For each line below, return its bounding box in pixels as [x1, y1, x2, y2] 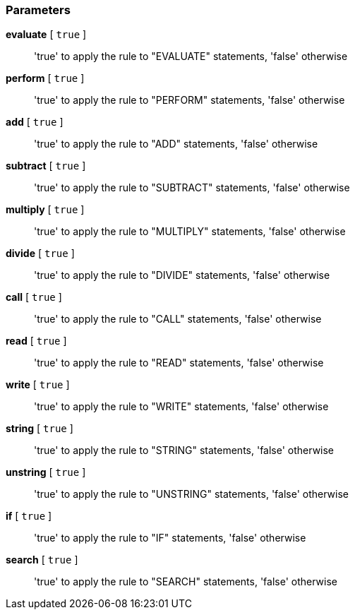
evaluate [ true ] [6, 28, 87, 41]
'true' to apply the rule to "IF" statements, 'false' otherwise [34, 532, 306, 544]
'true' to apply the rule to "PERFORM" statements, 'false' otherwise [34, 94, 345, 107]
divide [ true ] [6, 247, 75, 260]
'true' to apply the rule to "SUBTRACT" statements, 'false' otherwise [34, 181, 350, 194]
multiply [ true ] [6, 203, 85, 216]
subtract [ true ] [6, 160, 86, 172]
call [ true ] [6, 291, 62, 304]
